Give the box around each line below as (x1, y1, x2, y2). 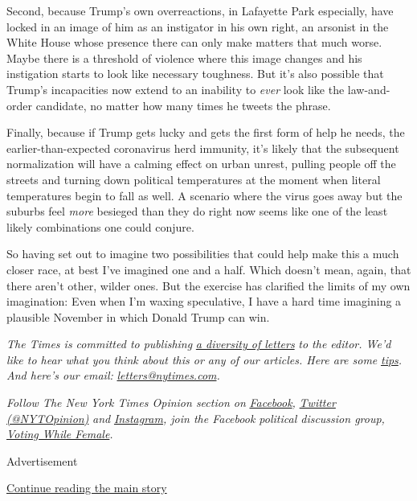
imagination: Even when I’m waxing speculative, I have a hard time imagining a (6, 293, 402, 310)
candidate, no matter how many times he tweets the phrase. (35, 97, 331, 113)
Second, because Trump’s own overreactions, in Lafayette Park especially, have (6, 2, 394, 18)
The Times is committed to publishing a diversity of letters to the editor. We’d (6, 335, 391, 352)
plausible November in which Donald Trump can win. (6, 308, 270, 325)
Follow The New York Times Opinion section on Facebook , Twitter (6, 394, 336, 411)
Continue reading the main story (6, 479, 167, 496)
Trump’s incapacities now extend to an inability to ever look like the (6, 80, 345, 97)
